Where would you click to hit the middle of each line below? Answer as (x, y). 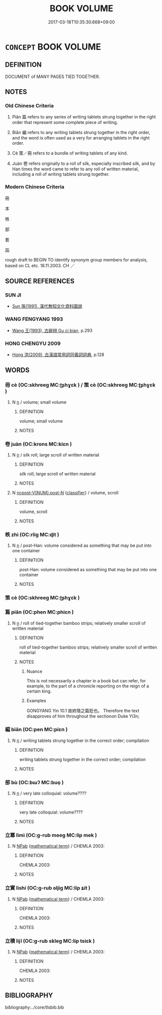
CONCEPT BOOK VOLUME (53, 47)
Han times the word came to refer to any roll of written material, (75, 169)
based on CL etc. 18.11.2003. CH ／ (40, 265)
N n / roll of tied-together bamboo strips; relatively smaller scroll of (79, 623)
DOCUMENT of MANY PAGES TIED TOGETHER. (53, 77)
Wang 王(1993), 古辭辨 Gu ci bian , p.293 (52, 330)
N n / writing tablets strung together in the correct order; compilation (81, 740)
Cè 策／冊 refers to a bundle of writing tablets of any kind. (70, 153)
